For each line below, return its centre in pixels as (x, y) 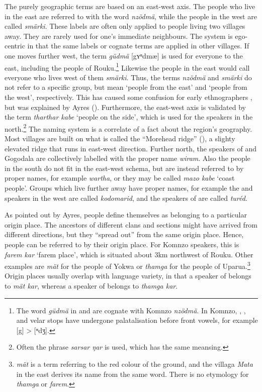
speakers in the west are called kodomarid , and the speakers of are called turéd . (126, 198)
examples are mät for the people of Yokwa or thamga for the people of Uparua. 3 (127, 265)
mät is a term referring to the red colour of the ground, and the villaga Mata (135, 363)
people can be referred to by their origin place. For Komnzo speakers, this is (122, 244)
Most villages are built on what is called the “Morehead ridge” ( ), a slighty (120, 138)
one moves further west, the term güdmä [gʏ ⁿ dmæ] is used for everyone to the (124, 55)
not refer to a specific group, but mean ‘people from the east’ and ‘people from (126, 87)
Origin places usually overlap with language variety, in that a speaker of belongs (128, 276)
